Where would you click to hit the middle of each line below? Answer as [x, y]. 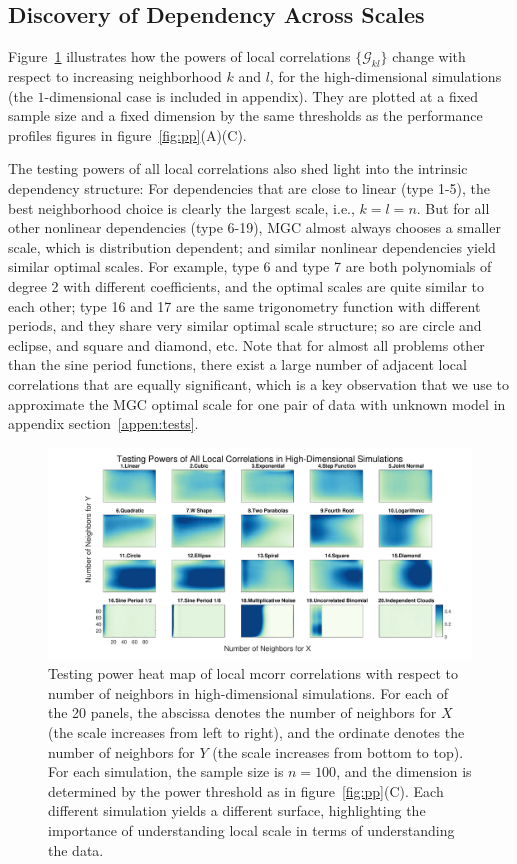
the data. [76, 849]
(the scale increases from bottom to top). [338, 751]
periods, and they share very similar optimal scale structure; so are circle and [245, 325]
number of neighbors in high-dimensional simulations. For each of [248, 692]
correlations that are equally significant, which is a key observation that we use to [259, 383]
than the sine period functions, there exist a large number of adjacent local [237, 364]
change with [429, 56]
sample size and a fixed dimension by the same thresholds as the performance [245, 115]
